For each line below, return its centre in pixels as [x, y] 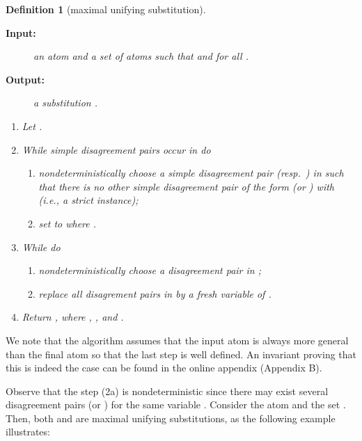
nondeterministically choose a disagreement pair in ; [150, 270]
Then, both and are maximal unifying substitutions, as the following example [171, 418]
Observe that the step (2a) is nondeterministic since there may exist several [167, 391]
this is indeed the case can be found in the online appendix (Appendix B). [164, 368]
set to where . [68, 223]
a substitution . [65, 103]
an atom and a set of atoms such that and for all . [141, 56]
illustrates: [28, 432]
